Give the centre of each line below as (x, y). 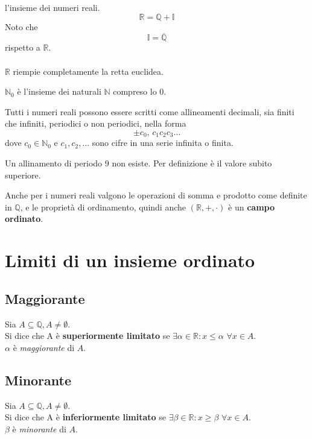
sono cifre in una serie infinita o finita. (163, 143)
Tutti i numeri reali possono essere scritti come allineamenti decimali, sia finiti (150, 111)
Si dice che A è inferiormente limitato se (86, 417)
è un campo (251, 207)
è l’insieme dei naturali (59, 91)
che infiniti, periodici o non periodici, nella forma (96, 123)
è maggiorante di (44, 347)
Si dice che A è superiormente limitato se (88, 336)
